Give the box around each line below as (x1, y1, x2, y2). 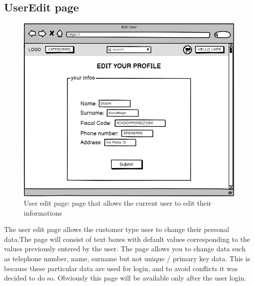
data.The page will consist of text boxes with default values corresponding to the (4, 233, 250, 244)
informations (24, 207, 62, 218)
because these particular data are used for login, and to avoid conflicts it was (4, 263, 238, 273)
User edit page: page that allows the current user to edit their (24, 198, 212, 208)
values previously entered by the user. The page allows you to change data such (4, 243, 246, 254)
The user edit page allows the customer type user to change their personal (4, 224, 229, 234)
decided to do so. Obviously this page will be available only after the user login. (4, 273, 247, 283)
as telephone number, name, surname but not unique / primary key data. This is (4, 253, 250, 264)
